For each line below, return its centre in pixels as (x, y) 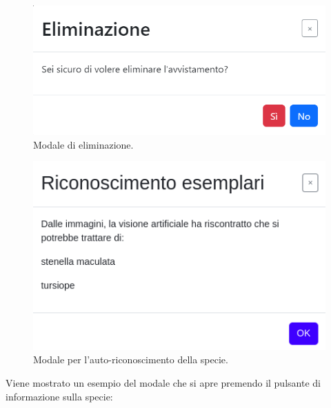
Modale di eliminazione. (83, 144)
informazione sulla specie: (59, 396)
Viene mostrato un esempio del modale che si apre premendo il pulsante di (163, 383)
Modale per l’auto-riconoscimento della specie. (131, 359)
